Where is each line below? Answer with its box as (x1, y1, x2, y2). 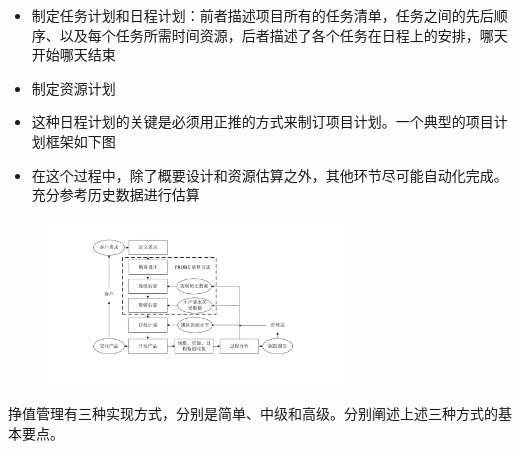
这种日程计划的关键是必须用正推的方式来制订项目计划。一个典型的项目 (31, 111, 494, 132)
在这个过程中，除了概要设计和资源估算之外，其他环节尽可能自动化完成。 (31, 164, 508, 185)
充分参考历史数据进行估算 (31, 184, 200, 205)
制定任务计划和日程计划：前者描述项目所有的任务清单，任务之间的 (31, 5, 466, 25)
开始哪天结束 (31, 44, 116, 65)
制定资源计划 (31, 77, 116, 98)
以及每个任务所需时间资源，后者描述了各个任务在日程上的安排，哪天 (59, 24, 508, 45)
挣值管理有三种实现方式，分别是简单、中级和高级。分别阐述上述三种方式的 (8, 403, 498, 424)
